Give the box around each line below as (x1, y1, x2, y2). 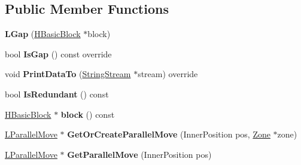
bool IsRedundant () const (5, 87, 109, 100)
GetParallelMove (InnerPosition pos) (67, 148, 212, 160)
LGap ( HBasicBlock (5, 27, 81, 40)
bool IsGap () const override (5, 47, 112, 60)
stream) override (138, 68, 198, 80)
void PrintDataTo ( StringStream (5, 68, 131, 80)
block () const (60, 108, 115, 120)
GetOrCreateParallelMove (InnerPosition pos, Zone (67, 128, 270, 140)
